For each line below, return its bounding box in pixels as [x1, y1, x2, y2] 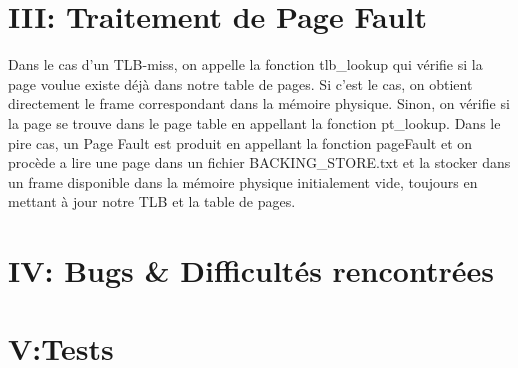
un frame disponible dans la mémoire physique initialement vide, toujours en [8, 171, 478, 192]
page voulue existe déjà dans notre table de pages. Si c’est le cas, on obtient [8, 73, 473, 94]
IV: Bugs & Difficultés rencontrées [8, 250, 494, 291]
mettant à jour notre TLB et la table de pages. [8, 191, 296, 212]
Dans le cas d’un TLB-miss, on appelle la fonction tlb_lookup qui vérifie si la [8, 54, 483, 75]
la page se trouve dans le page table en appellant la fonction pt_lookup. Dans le [8, 112, 501, 133]
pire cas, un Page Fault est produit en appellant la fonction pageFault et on [8, 132, 473, 153]
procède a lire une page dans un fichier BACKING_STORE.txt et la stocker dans [8, 152, 511, 173]
